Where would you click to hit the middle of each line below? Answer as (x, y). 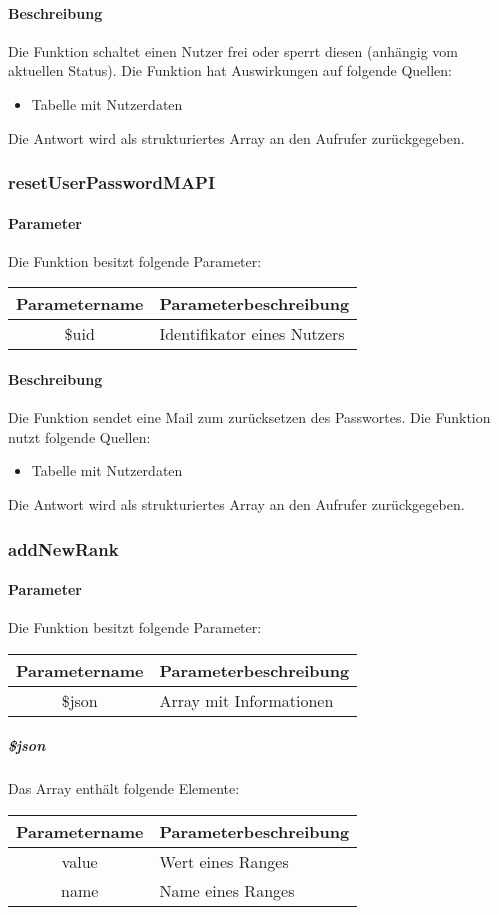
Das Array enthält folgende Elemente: (124, 788)
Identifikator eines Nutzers (252, 334)
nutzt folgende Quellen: (79, 436)
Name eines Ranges (227, 890)
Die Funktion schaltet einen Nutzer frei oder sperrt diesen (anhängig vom (233, 50)
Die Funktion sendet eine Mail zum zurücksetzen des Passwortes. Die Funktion (249, 417)
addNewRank (63, 548)
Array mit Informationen (246, 700)
